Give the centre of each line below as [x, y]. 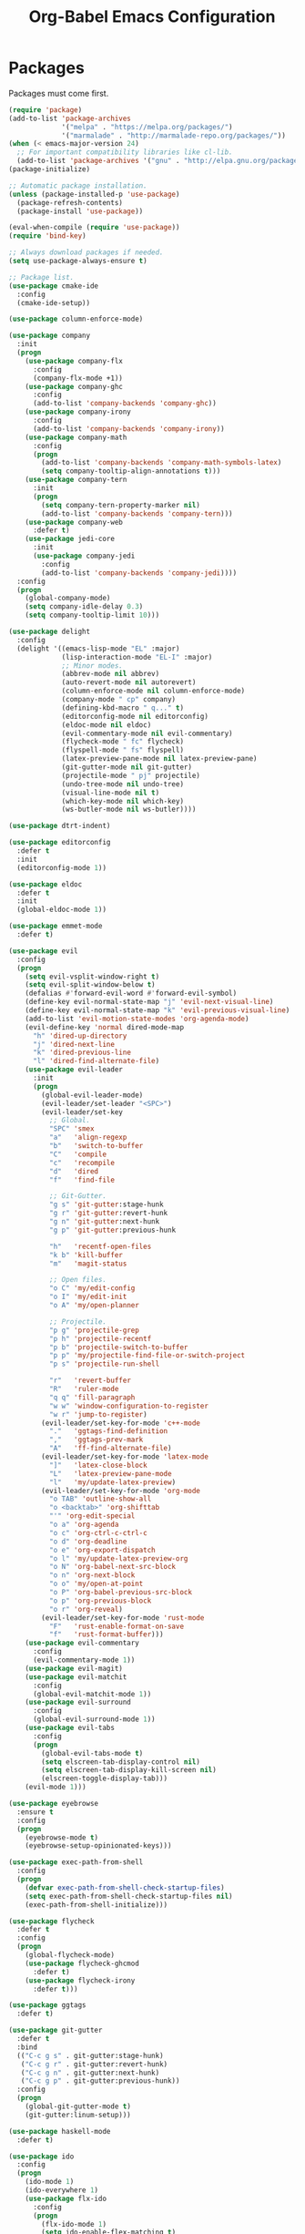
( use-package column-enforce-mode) [76, 319]
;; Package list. [41, 277]
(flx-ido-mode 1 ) [74, 2224]
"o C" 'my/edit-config [92, 1288]
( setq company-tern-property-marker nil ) [121, 505]
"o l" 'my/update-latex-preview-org [118, 1558]
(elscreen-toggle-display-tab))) [105, 1778]
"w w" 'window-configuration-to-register [128, 1406]
